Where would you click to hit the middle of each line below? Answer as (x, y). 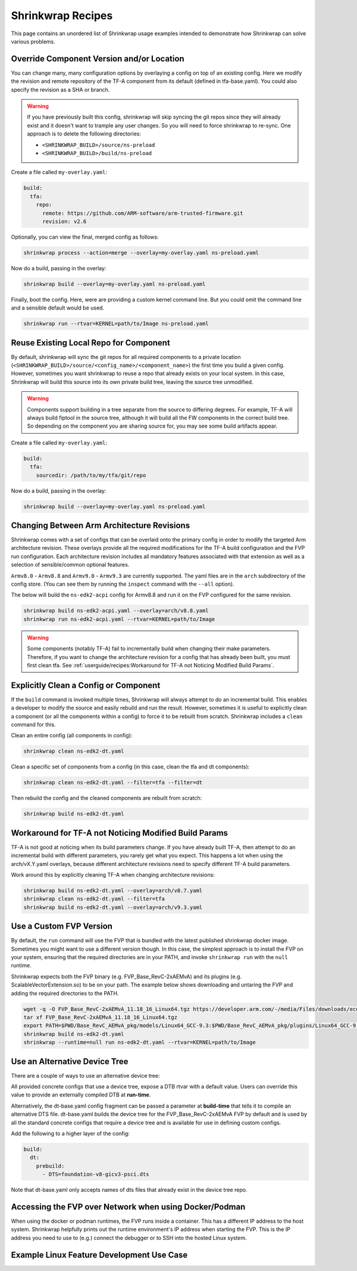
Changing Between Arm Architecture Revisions (101, 525)
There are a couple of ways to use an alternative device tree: (85, 1075)
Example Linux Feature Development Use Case (99, 1255)
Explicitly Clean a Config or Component (86, 685)
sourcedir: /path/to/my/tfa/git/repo (91, 475)
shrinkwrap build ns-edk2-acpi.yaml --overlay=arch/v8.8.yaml (116, 611)
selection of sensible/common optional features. (70, 565)
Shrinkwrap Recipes (62, 16)
